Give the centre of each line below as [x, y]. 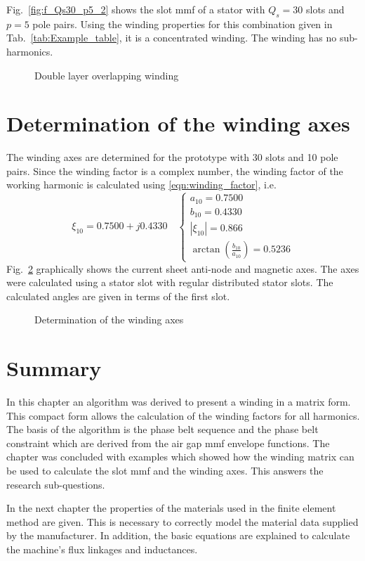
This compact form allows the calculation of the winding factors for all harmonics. [183, 415]
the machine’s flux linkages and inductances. [102, 549]
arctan [206, 250]
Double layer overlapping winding [107, 75]
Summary [54, 368]
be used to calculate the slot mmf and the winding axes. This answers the [165, 471]
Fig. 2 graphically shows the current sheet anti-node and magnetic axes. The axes [183, 268]
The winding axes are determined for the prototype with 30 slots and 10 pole [172, 157]
